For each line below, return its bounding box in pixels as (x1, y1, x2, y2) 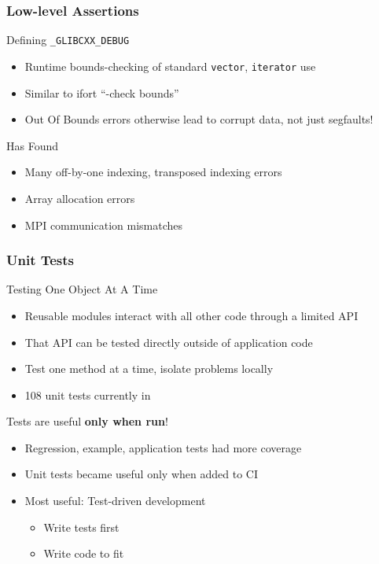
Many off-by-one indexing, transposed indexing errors (24, 164, 282, 180)
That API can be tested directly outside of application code (24, 334, 313, 350)
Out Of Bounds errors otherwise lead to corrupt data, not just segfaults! (24, 111, 373, 127)
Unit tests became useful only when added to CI (24, 466, 258, 482)
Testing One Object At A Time (6, 281, 158, 297)
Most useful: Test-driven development (24, 492, 206, 509)
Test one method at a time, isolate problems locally (24, 360, 274, 377)
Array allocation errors (24, 190, 135, 206)
